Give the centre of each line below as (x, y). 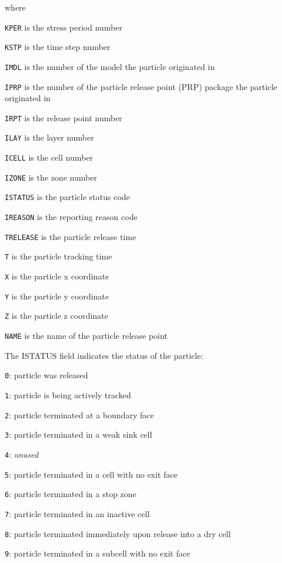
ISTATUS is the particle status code (67, 197)
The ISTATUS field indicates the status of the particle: (104, 355)
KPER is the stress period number (64, 27)
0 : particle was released (47, 375)
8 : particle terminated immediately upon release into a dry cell (118, 533)
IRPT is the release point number (64, 117)
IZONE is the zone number (51, 177)
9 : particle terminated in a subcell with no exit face (97, 553)
